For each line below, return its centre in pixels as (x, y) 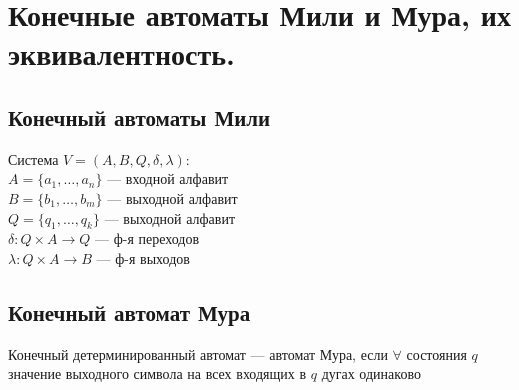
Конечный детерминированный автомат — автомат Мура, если (198, 353)
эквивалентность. (121, 53)
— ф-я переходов (147, 238)
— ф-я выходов (143, 257)
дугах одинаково (371, 373)
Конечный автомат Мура (129, 311)
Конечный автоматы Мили (139, 116)
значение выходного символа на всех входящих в (157, 373)
